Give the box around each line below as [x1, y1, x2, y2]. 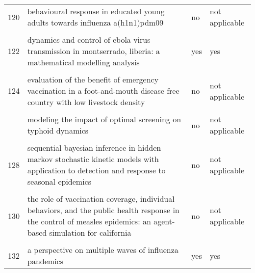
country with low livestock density [27, 96, 145, 108]
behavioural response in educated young [27, 5, 165, 17]
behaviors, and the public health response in [27, 204, 179, 216]
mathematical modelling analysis [27, 56, 140, 68]
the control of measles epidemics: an [27, 216, 151, 227]
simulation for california [49, 227, 131, 238]
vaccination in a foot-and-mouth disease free [27, 85, 179, 96]
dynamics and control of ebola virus [27, 34, 151, 45]
